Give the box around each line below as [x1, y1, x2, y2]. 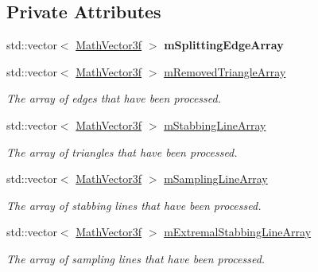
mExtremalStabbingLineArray [164, 223, 312, 240]
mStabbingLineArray [164, 116, 266, 133]
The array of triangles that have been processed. [6, 143, 238, 160]
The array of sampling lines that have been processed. [6, 250, 266, 266]
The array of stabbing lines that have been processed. [6, 196, 262, 213]
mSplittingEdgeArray [164, 37, 284, 53]
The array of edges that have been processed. [6, 90, 221, 107]
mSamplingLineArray [164, 170, 268, 187]
